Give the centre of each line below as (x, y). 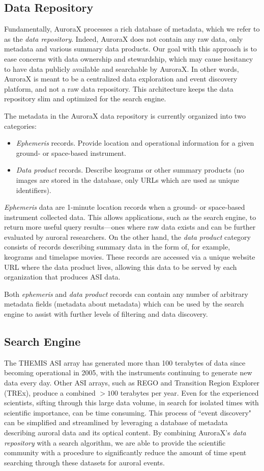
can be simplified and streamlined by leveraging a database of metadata (116, 422)
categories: (20, 126)
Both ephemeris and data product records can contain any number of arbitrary (126, 294)
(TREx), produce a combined (50, 392)
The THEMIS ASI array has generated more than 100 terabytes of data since (125, 362)
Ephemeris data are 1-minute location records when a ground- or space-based (125, 207)
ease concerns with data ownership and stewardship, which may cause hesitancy (129, 58)
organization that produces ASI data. (62, 277)
